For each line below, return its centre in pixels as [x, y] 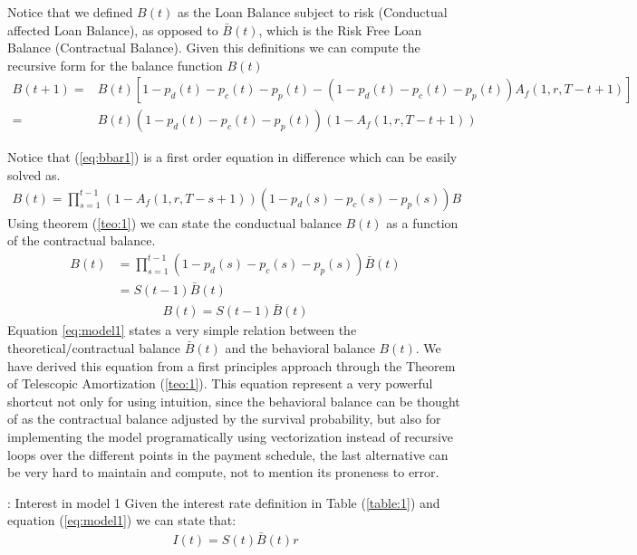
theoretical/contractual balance [94, 347]
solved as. [34, 175]
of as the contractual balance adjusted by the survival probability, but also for [224, 419]
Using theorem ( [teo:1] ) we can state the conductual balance [174, 222]
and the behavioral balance [300, 347]
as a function [422, 222]
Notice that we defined [70, 12]
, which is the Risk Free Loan [340, 29]
